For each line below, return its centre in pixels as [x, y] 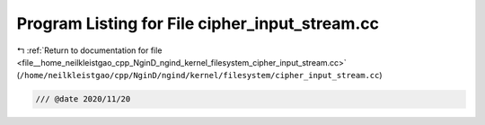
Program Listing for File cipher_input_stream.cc [198, 23]
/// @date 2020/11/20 [83, 99]
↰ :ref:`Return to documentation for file [89, 50]
